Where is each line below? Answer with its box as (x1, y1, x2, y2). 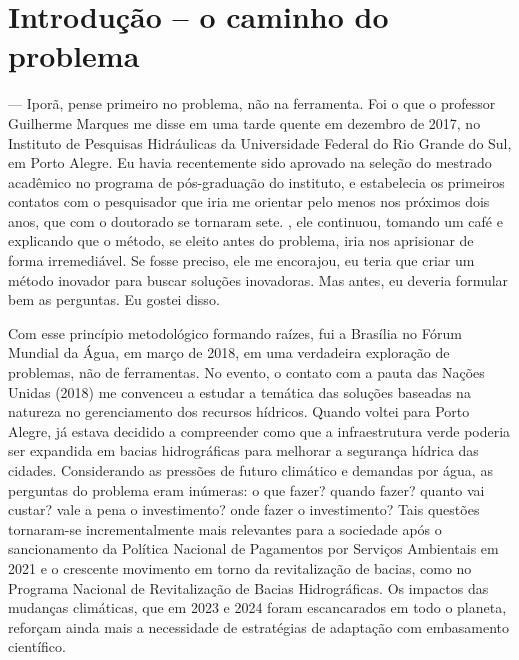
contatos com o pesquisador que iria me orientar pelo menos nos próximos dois (8, 191, 490, 212)
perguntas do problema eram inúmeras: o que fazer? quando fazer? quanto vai (8, 479, 485, 500)
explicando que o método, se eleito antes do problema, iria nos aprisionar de (8, 230, 474, 251)
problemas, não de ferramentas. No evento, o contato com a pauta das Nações (8, 362, 485, 383)
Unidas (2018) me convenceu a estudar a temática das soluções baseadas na (8, 381, 471, 402)
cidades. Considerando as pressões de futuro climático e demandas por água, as (8, 460, 493, 480)
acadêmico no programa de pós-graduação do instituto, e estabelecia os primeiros (8, 171, 505, 192)
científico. (8, 636, 66, 657)
